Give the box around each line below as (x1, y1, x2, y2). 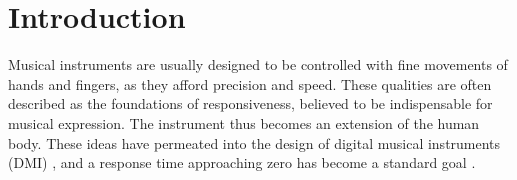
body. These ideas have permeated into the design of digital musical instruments (8, 132, 501, 153)
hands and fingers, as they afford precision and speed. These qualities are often (8, 73, 492, 94)
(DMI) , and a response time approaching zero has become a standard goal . (8, 152, 476, 173)
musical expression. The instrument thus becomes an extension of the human (8, 112, 480, 133)
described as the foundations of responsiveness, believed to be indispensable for (8, 93, 493, 114)
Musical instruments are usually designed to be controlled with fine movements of (8, 54, 508, 75)
